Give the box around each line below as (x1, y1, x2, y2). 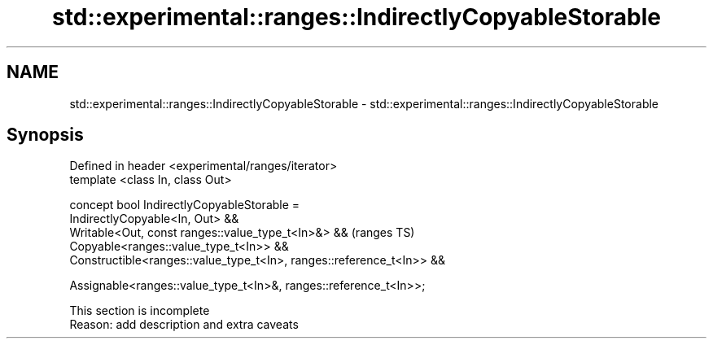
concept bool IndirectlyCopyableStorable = (69, 198, 300, 212)
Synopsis (7, 124, 84, 146)
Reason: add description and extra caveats (69, 317, 299, 332)
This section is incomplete (69, 304, 210, 318)
